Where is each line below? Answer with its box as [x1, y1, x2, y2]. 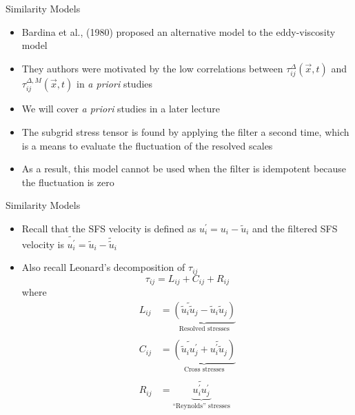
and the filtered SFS [252, 221, 338, 235]
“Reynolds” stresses [172, 402, 230, 409]
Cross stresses [183, 366, 225, 374]
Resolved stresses [179, 325, 230, 332]
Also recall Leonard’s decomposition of [21, 260, 185, 274]
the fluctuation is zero [21, 174, 114, 189]
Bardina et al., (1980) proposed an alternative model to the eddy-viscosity [21, 24, 336, 39]
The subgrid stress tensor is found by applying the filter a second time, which [21, 124, 349, 139]
